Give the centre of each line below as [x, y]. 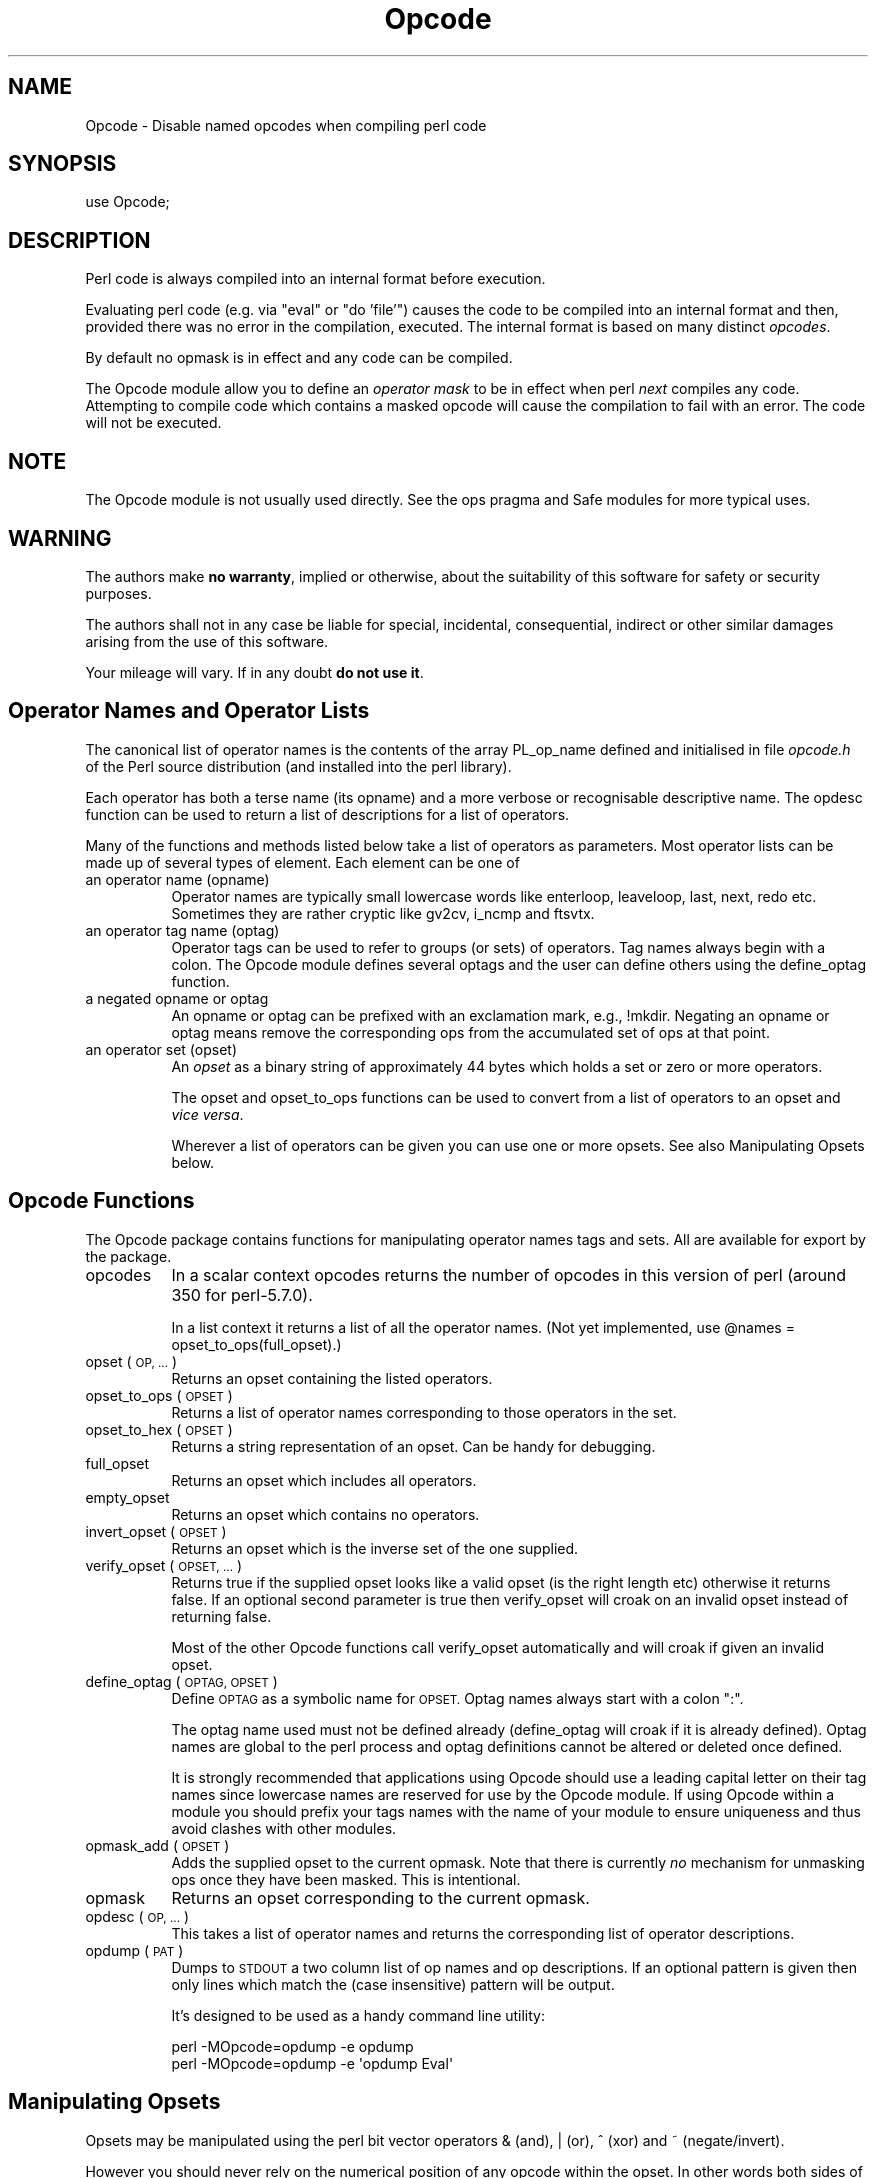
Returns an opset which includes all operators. [324, 1480]
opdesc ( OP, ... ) [137, 1916]
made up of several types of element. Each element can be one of [302, 862]
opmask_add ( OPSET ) [157, 1845]
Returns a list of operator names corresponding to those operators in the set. [424, 1412]
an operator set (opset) [161, 1049]
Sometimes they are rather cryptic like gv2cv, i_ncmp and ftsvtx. [383, 913]
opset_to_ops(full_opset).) [256, 1344]
